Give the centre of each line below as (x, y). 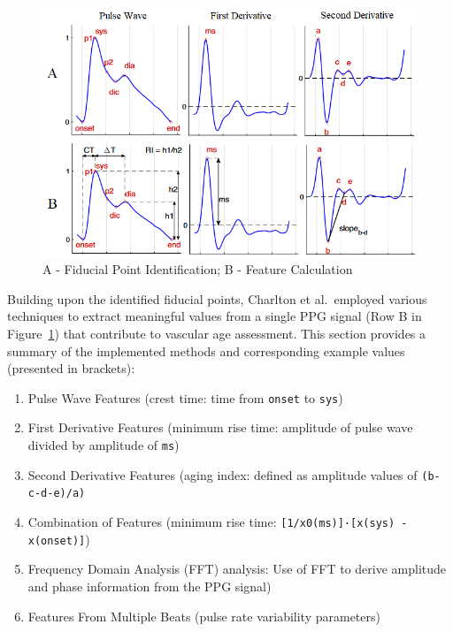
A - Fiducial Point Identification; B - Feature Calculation (198, 269)
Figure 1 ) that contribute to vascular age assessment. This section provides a (217, 334)
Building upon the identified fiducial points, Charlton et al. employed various (217, 298)
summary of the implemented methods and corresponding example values (206, 350)
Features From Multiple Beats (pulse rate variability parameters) (204, 616)
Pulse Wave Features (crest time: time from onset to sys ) (185, 397)
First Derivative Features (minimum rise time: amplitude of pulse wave (220, 427)
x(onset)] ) (59, 539)
